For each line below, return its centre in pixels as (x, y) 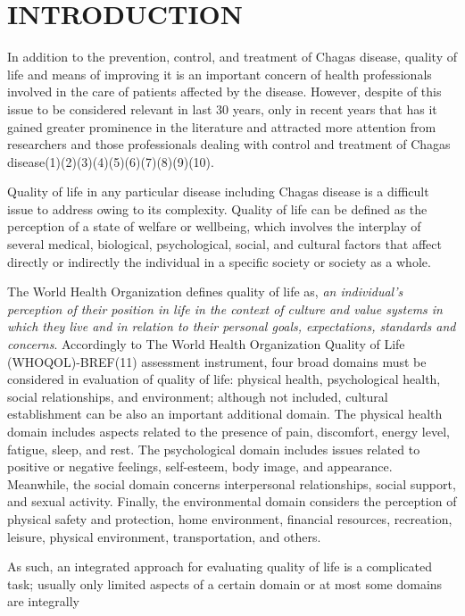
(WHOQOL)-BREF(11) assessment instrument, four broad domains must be (217, 361)
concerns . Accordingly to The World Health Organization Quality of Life (206, 344)
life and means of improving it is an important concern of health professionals (220, 74)
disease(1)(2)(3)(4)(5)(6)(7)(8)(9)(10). (111, 161)
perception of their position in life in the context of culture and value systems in (225, 308)
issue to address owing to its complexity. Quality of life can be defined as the (217, 208)
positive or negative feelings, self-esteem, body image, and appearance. (200, 466)
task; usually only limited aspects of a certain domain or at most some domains (225, 583)
